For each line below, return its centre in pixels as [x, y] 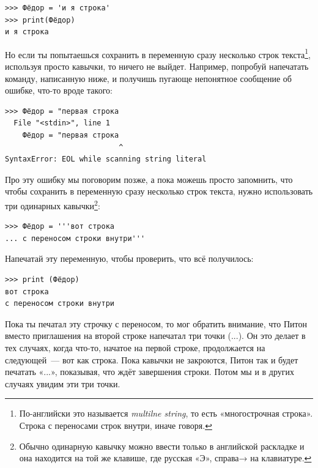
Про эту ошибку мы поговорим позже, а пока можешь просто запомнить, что [149, 179]
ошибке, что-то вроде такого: [59, 90]
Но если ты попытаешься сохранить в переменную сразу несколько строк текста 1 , [158, 53]
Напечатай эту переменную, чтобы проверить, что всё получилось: [129, 258]
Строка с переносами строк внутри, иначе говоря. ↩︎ [116, 425]
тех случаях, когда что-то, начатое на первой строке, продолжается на [135, 347]
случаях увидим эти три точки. [63, 383]
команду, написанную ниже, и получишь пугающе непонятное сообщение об [148, 78]
